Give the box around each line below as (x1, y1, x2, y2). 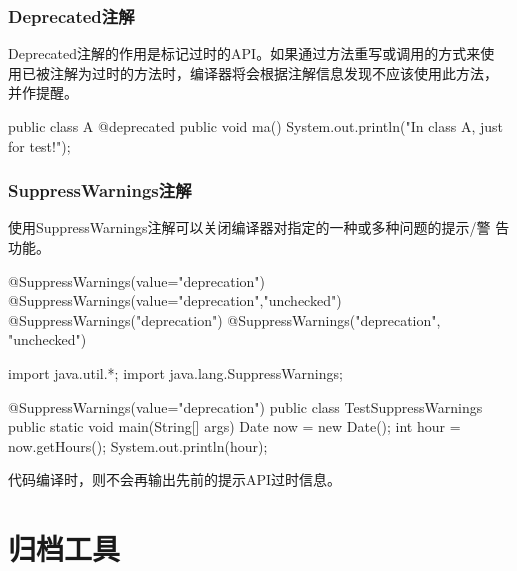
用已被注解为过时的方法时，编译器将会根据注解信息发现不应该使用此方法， (8, 62, 498, 83)
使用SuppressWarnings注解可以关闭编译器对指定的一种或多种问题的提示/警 (8, 217, 491, 238)
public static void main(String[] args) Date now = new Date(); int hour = (8, 416, 461, 437)
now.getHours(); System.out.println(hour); (8, 435, 268, 456)
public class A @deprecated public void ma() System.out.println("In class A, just (8, 116, 504, 136)
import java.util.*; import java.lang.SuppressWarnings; (8, 362, 343, 383)
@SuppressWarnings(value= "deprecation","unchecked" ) (8, 290, 342, 311)
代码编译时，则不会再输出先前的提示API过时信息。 (8, 469, 342, 490)
